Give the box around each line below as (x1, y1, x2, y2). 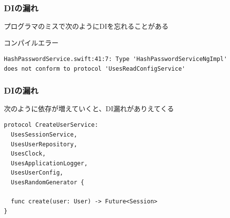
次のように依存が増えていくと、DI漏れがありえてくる (4, 103, 174, 113)
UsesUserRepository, (11, 140, 77, 148)
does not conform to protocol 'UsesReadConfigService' (4, 65, 186, 72)
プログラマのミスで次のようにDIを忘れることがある (4, 21, 169, 31)
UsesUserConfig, (11, 169, 63, 177)
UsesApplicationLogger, (11, 159, 88, 167)
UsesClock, (11, 150, 46, 158)
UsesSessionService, (11, 131, 77, 138)
